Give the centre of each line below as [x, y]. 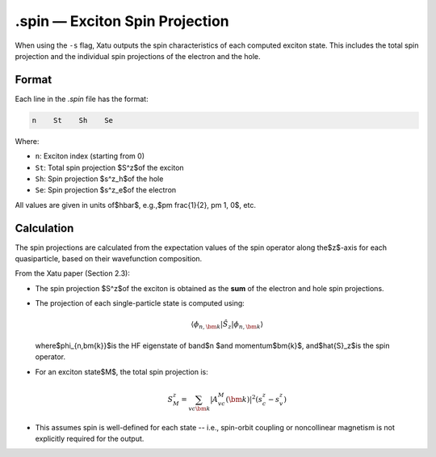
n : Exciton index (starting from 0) [90, 156]
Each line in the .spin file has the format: [82, 99]
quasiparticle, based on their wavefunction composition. [109, 259]
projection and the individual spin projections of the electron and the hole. [138, 56]
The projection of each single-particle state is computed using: [140, 303]
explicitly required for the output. [90, 439]
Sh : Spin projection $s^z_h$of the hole [99, 179]
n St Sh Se [72, 120]
